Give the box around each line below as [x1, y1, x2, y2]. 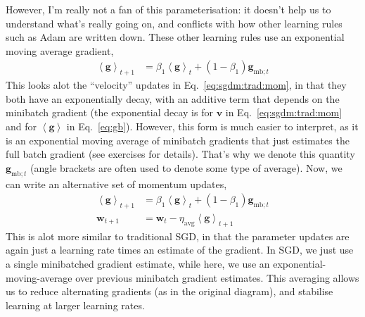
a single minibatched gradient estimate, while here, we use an [6, 256, 270, 271]
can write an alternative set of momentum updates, [6, 176, 227, 191]
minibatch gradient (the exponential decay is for [6, 105, 213, 120]
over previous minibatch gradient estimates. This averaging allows [75, 270, 359, 285]
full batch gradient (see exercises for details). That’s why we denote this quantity [6, 147, 355, 161]
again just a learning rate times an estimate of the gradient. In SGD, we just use [6, 242, 354, 257]
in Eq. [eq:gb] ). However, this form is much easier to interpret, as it [66, 118, 359, 133]
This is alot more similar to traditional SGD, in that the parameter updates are [6, 228, 350, 243]
